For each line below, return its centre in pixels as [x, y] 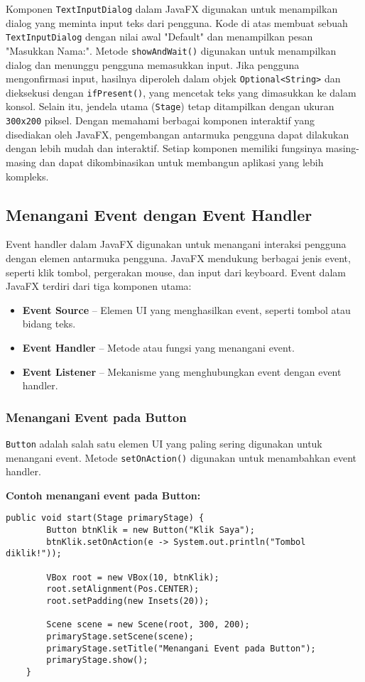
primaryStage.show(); [97, 660]
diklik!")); [34, 554]
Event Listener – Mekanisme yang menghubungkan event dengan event [182, 371]
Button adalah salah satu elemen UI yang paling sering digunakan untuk [164, 443]
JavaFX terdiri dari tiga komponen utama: [99, 286]
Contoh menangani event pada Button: [103, 495]
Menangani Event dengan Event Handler [159, 214]
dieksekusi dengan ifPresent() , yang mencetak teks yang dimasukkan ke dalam [181, 92]
